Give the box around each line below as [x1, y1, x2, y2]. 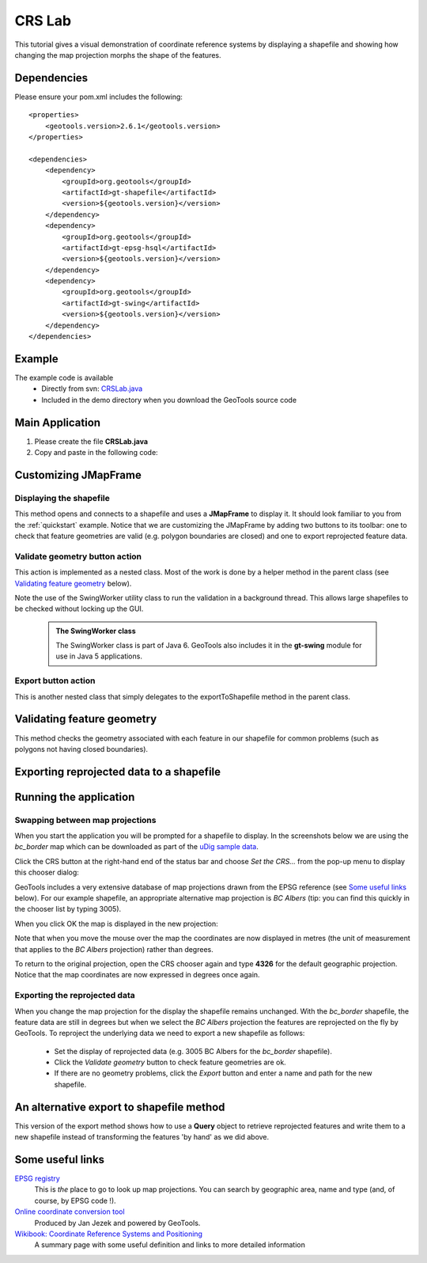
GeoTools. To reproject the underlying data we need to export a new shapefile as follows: [14, 1029, 305, 1038]
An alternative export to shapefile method [14, 1100, 225, 1113]
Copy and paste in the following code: [34, 448, 158, 457]
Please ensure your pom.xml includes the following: [14, 92, 183, 101]
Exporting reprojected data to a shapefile [14, 764, 221, 779]
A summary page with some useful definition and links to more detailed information [34, 1240, 306, 1250]
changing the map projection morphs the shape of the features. [14, 50, 221, 59]
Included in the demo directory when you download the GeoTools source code [41, 395, 297, 404]
